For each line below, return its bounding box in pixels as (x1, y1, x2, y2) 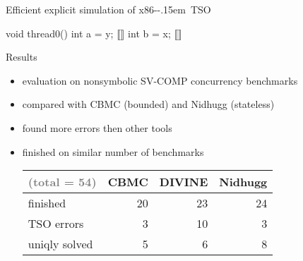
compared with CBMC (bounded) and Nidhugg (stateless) (22, 97, 275, 111)
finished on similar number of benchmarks (22, 144, 204, 159)
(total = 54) (28, 174, 97, 190)
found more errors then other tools (22, 120, 172, 135)
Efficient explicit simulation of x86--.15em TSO (6, 2, 211, 16)
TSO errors (28, 215, 84, 232)
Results (6, 49, 37, 64)
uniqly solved (28, 236, 93, 253)
